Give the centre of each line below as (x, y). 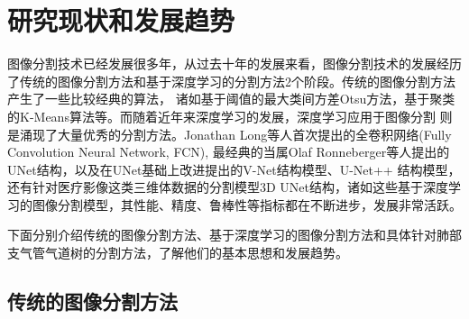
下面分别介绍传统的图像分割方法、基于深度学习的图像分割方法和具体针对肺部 (234, 235)
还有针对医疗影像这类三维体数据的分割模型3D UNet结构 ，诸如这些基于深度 (228, 187)
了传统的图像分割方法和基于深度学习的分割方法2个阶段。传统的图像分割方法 (231, 81)
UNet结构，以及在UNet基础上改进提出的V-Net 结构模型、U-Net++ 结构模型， (234, 169)
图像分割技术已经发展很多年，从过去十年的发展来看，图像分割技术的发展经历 (234, 64)
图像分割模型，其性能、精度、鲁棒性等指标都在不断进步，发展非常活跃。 (247, 204)
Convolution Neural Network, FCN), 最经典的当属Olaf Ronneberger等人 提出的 (229, 152)
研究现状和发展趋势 (121, 20)
